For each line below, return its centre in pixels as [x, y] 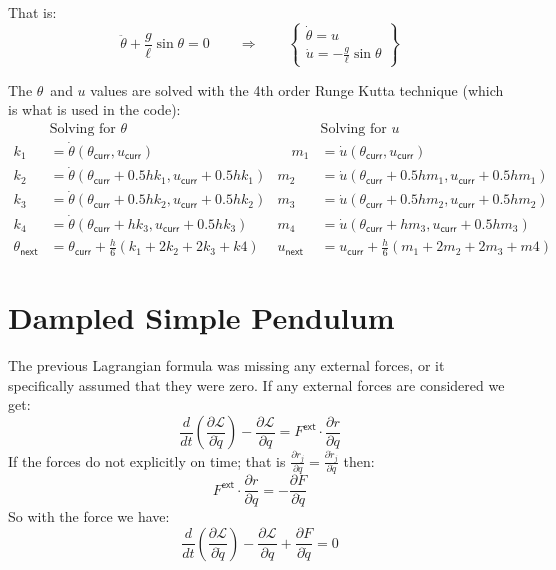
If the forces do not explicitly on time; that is [147, 460]
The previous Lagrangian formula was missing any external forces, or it [226, 365]
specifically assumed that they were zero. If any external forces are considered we [256, 384]
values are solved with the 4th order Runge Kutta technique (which [297, 89]
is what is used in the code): [94, 109]
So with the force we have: [89, 516]
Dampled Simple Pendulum [201, 317]
